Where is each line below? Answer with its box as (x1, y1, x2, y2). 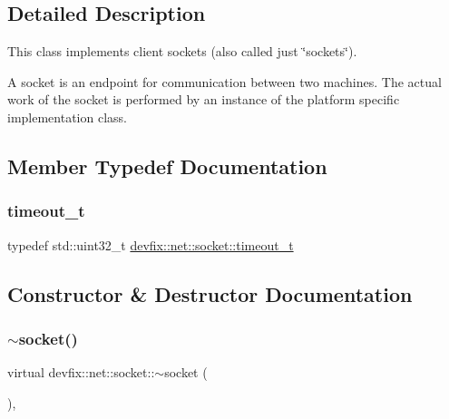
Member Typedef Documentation (7, 151, 327, 180)
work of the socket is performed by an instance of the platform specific (7, 90, 400, 109)
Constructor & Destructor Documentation (7, 279, 413, 307)
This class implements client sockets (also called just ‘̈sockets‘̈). (7, 42, 357, 61)
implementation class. (7, 107, 127, 126)
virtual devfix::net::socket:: (7, 363, 155, 382)
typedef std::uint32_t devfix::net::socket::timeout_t (7, 235, 294, 254)
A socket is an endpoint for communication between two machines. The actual (7, 72, 442, 91)
